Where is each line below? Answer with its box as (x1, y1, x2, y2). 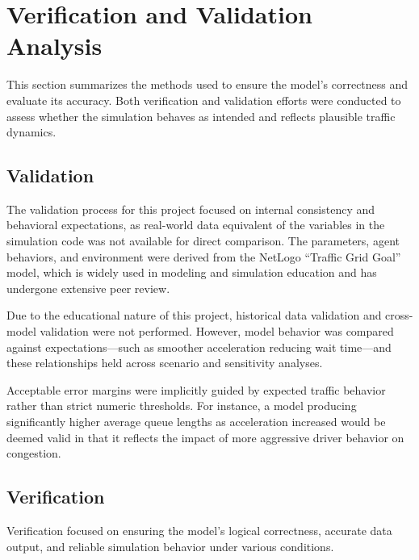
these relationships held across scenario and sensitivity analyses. (6, 354, 323, 371)
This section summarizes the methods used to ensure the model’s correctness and (6, 76, 409, 93)
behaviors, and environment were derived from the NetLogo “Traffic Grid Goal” (6, 248, 401, 265)
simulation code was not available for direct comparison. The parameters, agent (6, 232, 400, 249)
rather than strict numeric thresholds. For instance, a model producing (6, 397, 357, 414)
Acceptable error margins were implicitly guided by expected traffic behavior (6, 381, 386, 398)
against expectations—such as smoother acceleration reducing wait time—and (6, 338, 392, 355)
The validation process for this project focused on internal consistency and (6, 200, 375, 217)
